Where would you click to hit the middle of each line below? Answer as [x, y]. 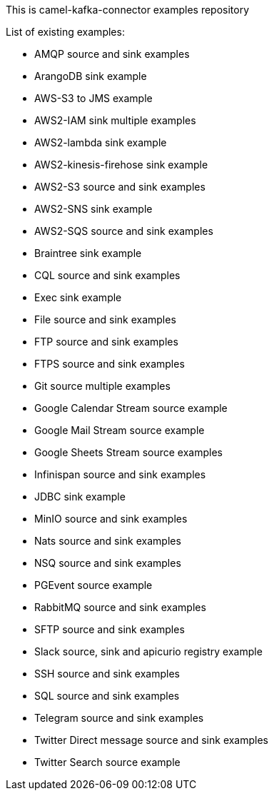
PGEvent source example [93, 585]
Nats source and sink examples [108, 541]
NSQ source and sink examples [108, 563]
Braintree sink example [88, 253]
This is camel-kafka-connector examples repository [128, 10]
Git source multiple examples [102, 386]
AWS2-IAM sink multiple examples [115, 120]
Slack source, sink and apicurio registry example [148, 651]
